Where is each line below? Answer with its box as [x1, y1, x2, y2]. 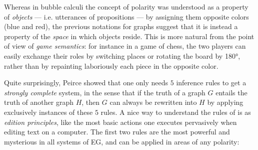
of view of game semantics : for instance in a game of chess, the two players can [4, 41, 246, 51]
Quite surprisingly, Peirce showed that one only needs [4, 77, 168, 88]
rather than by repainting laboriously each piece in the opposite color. [4, 60, 218, 71]
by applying [207, 97, 243, 107]
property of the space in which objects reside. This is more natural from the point [4, 31, 254, 41]
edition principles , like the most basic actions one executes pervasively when [4, 116, 237, 127]
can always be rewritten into [109, 97, 197, 107]
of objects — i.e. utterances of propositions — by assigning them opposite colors [4, 11, 249, 22]
